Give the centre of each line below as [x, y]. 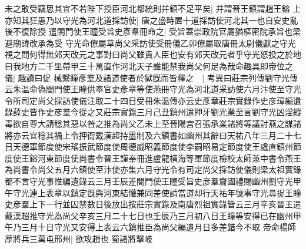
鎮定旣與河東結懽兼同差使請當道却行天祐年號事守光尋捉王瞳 [186, 192]
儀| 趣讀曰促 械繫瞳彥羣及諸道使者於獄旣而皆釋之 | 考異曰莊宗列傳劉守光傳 [151, 77]
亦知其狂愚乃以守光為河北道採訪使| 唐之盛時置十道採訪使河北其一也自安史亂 [152, 20]
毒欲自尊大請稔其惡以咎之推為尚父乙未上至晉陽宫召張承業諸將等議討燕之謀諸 [153, 123]
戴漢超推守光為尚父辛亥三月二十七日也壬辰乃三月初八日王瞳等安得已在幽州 [149, 215]
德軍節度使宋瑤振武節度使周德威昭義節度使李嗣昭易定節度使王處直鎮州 [157, 147]
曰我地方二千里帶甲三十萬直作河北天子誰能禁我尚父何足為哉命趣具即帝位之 [149, 65]
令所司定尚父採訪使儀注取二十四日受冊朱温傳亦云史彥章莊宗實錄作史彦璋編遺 [153, 100]
